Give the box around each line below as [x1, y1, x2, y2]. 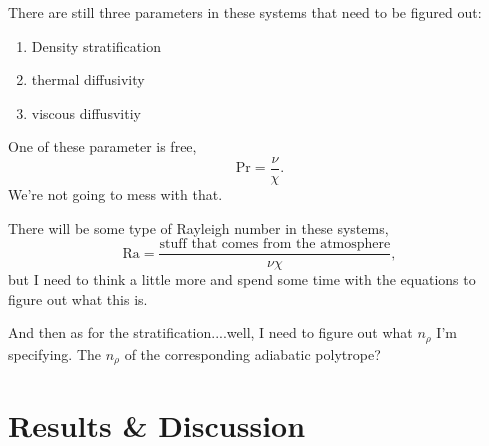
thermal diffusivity [31, 69, 145, 90]
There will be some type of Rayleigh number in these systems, [8, 217, 389, 238]
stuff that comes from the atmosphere [159, 237, 391, 252]
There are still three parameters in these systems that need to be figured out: [8, 2, 482, 22]
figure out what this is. [8, 288, 148, 309]
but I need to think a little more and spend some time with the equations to [8, 269, 476, 290]
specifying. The [8, 343, 102, 364]
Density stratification [31, 35, 161, 56]
